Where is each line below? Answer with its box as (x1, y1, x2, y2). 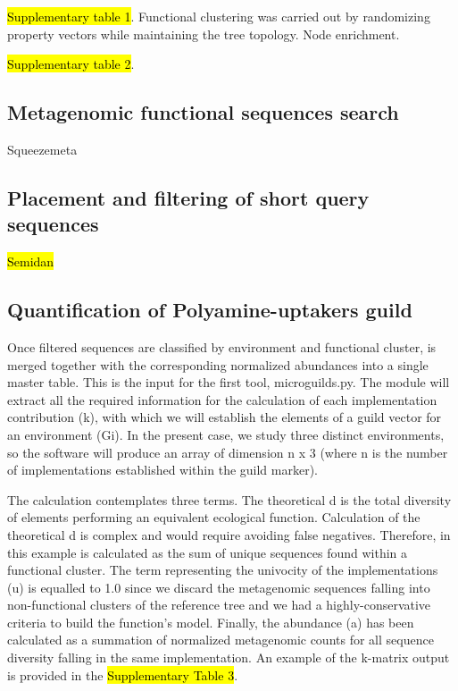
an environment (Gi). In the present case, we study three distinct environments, (7, 425, 445, 443)
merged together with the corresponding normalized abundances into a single (7, 355, 429, 374)
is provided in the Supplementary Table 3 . (7, 665, 238, 684)
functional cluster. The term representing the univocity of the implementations (7, 560, 438, 579)
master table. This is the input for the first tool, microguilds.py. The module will (7, 373, 450, 392)
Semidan (7, 252, 54, 271)
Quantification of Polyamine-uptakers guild (7, 296, 412, 324)
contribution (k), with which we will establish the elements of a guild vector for (7, 408, 442, 426)
